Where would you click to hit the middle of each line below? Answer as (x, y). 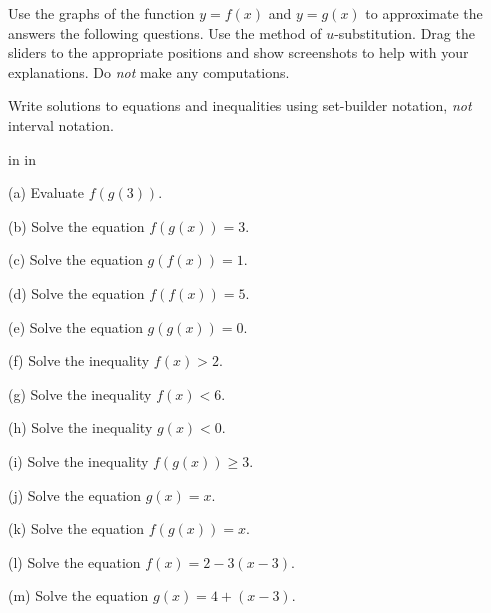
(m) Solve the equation (78, 595)
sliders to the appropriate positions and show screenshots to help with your (238, 52)
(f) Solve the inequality (79, 360)
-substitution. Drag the (404, 32)
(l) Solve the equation (74, 561)
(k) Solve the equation (76, 528)
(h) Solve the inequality (80, 427)
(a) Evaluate (46, 192)
